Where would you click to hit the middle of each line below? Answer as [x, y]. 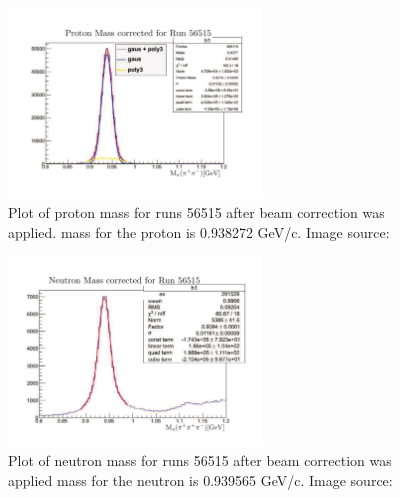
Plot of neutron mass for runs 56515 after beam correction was [200, 460]
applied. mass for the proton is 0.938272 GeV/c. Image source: [199, 231]
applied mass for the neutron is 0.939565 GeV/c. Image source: [200, 480]
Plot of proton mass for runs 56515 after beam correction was [196, 212]
